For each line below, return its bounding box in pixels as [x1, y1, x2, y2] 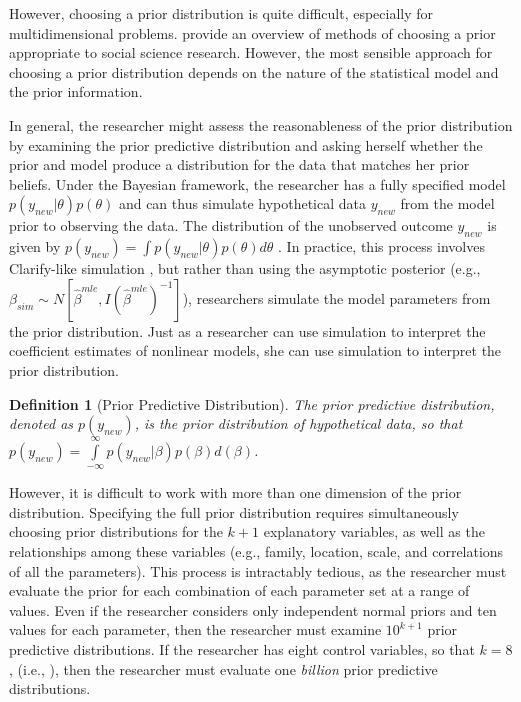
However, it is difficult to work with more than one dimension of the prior [9, 482, 462, 503]
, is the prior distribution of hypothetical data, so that [134, 413, 463, 434]
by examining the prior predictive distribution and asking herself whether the [9, 134, 483, 155]
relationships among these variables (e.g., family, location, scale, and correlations [9, 541, 504, 562]
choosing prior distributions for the [9, 521, 223, 542]
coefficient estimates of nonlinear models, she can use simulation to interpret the [9, 340, 502, 361]
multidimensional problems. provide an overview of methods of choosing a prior [9, 22, 496, 43]
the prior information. [9, 81, 143, 102]
